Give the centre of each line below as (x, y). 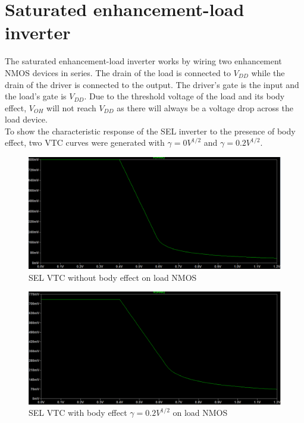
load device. (26, 119)
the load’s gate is (36, 96)
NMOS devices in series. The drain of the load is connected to (118, 72)
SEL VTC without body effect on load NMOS (113, 277)
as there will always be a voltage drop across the (205, 107)
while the (268, 72)
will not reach (71, 107)
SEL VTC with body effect (78, 413)
